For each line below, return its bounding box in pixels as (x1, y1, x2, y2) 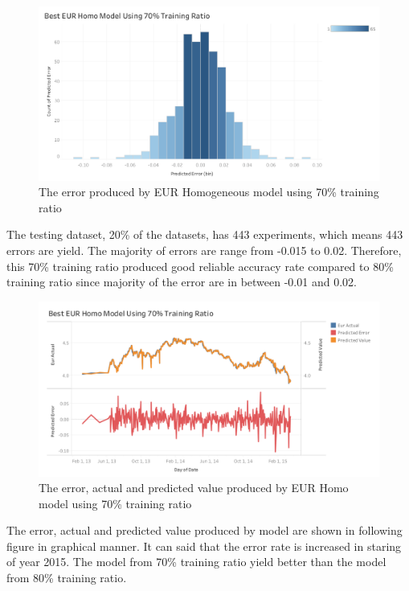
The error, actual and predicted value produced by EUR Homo (39, 479, 349, 496)
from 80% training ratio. (6, 569, 127, 586)
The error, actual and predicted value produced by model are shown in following (6, 522, 403, 539)
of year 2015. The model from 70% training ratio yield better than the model (6, 553, 387, 570)
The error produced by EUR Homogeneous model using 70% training (39, 183, 379, 200)
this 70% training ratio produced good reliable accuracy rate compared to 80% (6, 257, 394, 274)
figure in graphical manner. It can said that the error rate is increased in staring (6, 537, 402, 554)
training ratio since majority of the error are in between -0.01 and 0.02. (6, 273, 357, 290)
